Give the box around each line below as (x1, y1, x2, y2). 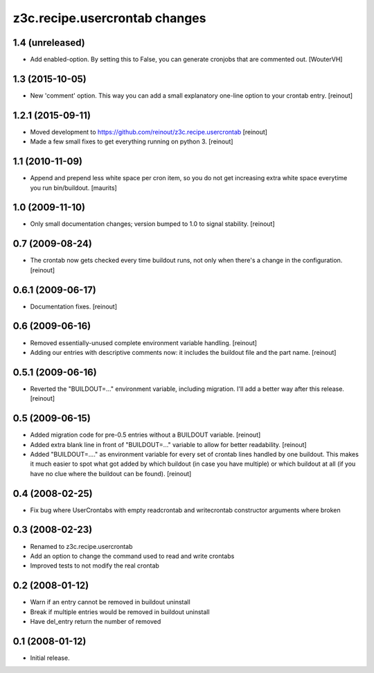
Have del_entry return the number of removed (30, 618, 161, 626)
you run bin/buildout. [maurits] (30, 184, 117, 192)
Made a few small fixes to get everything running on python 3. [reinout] (30, 137, 233, 146)
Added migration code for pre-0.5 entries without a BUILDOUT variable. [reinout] (30, 430, 261, 439)
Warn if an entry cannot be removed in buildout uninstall (30, 598, 190, 606)
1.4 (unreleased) (12, 37, 86, 49)
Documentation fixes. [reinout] (30, 302, 118, 311)
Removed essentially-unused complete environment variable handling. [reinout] (30, 338, 258, 347)
